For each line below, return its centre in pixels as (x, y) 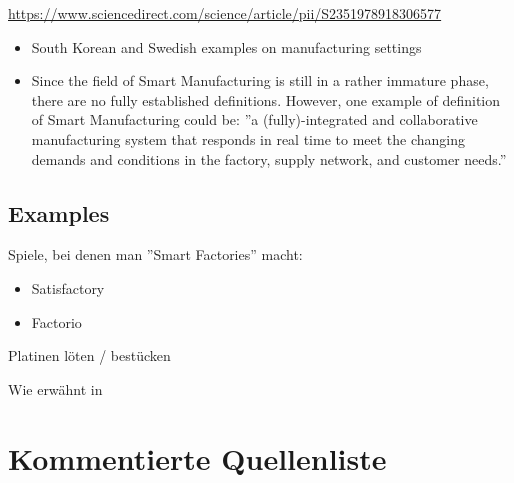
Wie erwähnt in (55, 388)
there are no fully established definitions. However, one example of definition (265, 99)
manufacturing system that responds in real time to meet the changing (248, 138)
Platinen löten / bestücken (89, 355)
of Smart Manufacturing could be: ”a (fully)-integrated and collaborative (254, 119)
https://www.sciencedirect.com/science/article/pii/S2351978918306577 (225, 13)
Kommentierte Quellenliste (197, 457)
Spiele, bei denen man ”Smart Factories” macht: (155, 254)
